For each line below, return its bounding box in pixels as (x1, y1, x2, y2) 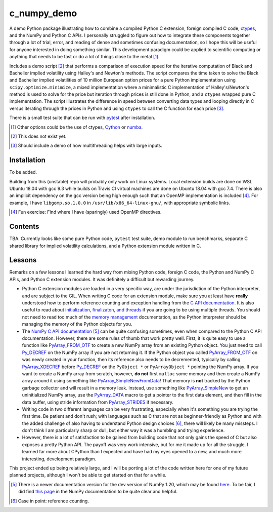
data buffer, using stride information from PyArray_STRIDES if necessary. (22, 399, 174, 405)
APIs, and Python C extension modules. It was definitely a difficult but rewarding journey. (9, 276, 195, 282)
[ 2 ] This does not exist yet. (11, 133, 67, 139)
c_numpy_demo (9, 8, 77, 19)
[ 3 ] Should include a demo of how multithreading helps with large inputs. (11, 142, 163, 149)
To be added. (9, 169, 37, 175)
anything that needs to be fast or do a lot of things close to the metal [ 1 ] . (9, 54, 160, 60)
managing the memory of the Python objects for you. (22, 321, 132, 327)
